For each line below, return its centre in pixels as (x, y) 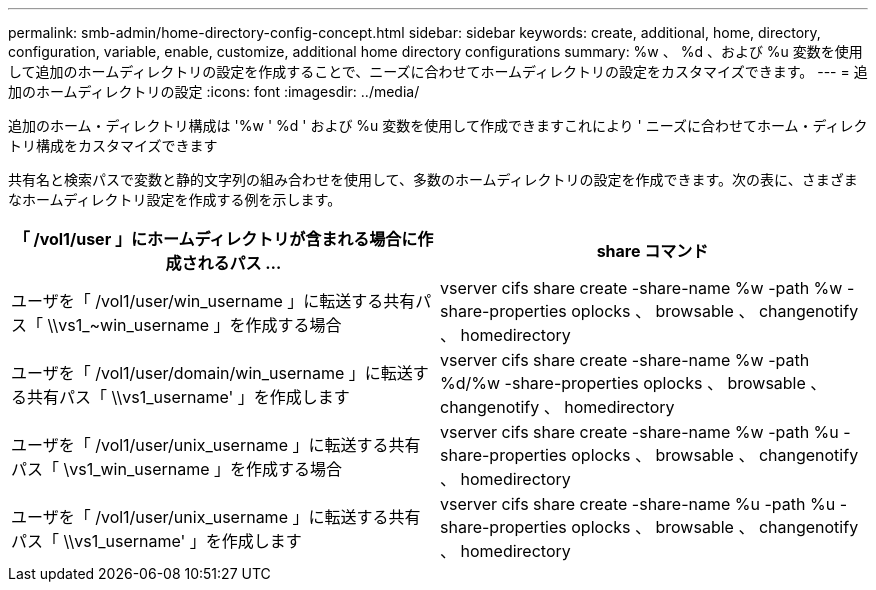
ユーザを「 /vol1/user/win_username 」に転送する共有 (213, 301)
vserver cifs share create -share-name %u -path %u (638, 504)
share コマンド (652, 251)
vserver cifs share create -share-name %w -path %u (639, 432)
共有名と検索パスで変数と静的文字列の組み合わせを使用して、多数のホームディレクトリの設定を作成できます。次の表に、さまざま (433, 179)
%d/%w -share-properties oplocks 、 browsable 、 (633, 383)
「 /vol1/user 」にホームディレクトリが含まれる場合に (215, 239)
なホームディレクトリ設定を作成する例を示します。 (175, 199)
